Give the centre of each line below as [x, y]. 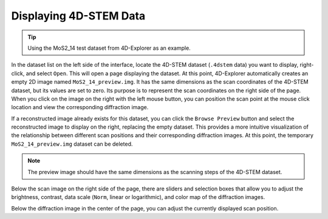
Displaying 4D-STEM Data [78, 16]
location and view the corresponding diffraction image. [80, 107]
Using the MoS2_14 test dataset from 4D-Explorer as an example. [109, 48]
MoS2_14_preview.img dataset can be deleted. [72, 144]
